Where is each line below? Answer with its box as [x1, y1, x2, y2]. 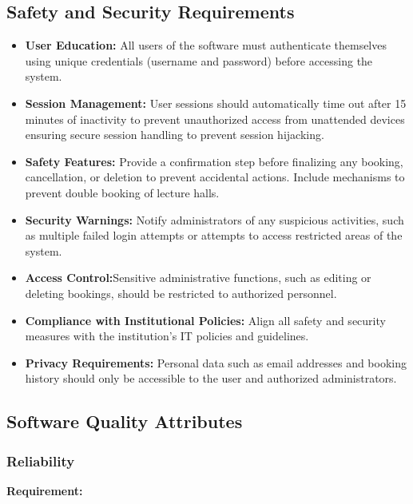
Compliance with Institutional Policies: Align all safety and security [25, 312, 386, 328]
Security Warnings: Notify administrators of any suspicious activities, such [25, 211, 404, 228]
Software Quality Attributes [6, 409, 243, 434]
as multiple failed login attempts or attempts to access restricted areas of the [25, 227, 403, 244]
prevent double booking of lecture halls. [25, 184, 220, 200]
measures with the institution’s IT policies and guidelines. [25, 327, 309, 344]
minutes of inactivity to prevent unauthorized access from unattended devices [25, 110, 405, 127]
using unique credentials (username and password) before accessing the [25, 52, 373, 69]
